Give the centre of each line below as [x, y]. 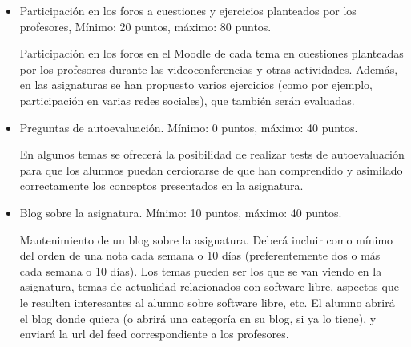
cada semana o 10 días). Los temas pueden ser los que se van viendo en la [201, 270]
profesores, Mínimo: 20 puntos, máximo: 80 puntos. [145, 26]
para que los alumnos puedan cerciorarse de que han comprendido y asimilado [211, 169]
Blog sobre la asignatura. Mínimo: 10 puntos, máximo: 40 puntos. [181, 212]
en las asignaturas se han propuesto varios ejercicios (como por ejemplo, [196, 85]
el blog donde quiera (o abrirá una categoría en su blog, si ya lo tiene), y [198, 318]
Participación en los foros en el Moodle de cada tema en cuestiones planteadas [212, 53]
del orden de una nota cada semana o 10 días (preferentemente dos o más [200, 255]
